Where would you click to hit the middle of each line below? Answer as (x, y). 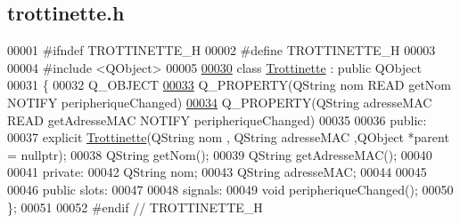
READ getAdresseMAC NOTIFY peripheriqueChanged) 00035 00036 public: (217, 119)
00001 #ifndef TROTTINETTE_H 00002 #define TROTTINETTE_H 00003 (222, 50)
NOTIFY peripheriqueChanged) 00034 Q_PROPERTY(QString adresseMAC (220, 102)
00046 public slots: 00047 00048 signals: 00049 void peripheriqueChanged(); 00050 (230, 189)
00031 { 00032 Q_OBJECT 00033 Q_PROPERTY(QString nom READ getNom (230, 85)
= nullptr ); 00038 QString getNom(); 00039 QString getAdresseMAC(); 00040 (220, 154)
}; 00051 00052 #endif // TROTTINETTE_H (135, 207)
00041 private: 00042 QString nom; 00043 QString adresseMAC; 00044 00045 (217, 172)
